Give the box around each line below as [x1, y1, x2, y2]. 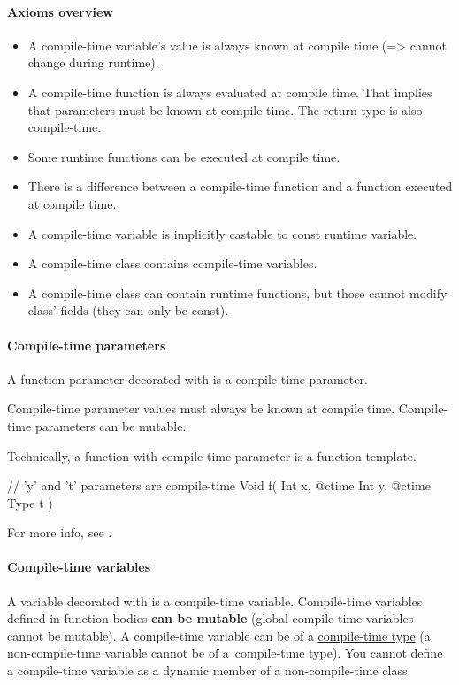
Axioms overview [7, 2, 113, 20]
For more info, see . [7, 523, 112, 542]
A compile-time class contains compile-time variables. [27, 254, 317, 273]
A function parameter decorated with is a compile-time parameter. [7, 369, 368, 388]
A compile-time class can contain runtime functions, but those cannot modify [27, 283, 448, 302]
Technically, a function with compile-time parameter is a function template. [7, 446, 417, 465]
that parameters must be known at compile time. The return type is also [27, 100, 423, 119]
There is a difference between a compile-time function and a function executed [27, 177, 453, 196]
